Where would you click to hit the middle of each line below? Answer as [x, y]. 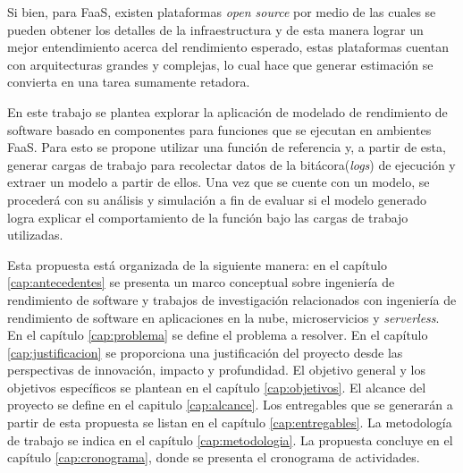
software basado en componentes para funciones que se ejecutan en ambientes [219, 129]
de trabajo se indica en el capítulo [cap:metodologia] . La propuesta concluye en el [230, 439]
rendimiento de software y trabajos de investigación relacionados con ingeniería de [232, 299]
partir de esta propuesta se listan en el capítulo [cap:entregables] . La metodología [230, 422]
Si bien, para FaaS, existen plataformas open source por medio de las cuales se [222, 12]
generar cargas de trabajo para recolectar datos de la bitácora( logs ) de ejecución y [231, 164]
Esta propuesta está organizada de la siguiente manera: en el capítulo [197, 264]
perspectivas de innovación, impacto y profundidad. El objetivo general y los [217, 370]
